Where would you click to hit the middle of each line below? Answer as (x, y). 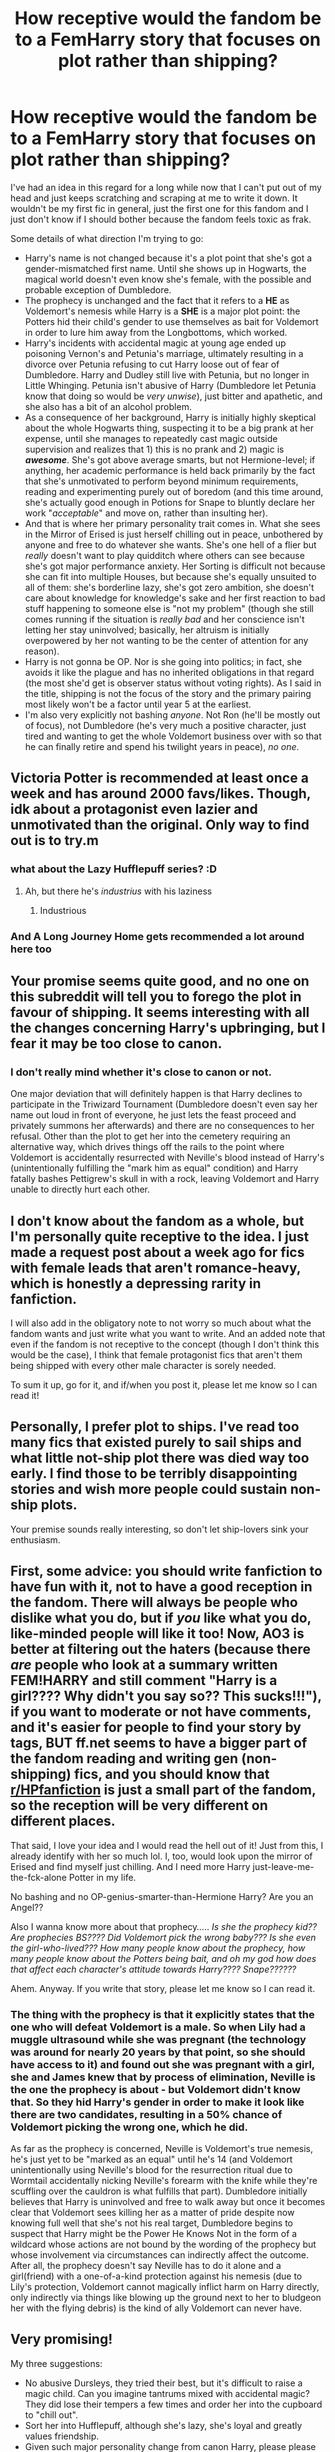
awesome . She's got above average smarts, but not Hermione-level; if (170, 459)
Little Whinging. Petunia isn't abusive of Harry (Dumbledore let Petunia (170, 385)
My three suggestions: (56, 2363)
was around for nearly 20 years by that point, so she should (158, 2052)
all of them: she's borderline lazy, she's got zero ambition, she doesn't (169, 587)
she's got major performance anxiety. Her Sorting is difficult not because (175, 566)
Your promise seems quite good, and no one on (160, 980)
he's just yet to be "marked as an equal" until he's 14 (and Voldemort (151, 2159)
